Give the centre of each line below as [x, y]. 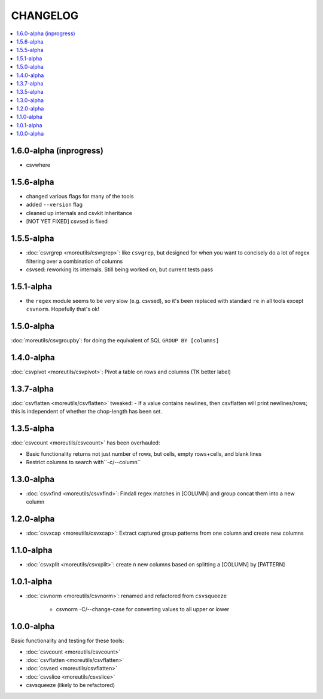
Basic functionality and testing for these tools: [68, 641]
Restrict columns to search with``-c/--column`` [83, 462]
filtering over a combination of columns [74, 261]
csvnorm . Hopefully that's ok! [63, 309]
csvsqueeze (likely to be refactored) [71, 685]
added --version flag [54, 205]
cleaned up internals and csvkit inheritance [79, 213]
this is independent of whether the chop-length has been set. [87, 412]
